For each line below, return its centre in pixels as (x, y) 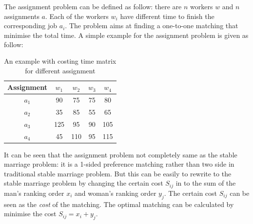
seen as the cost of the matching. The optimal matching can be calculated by (119, 204)
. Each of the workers (77, 16)
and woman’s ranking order (116, 193)
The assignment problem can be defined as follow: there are (93, 6)
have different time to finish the (167, 16)
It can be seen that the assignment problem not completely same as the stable (121, 154)
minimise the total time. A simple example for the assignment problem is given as (126, 35)
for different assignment (60, 70)
